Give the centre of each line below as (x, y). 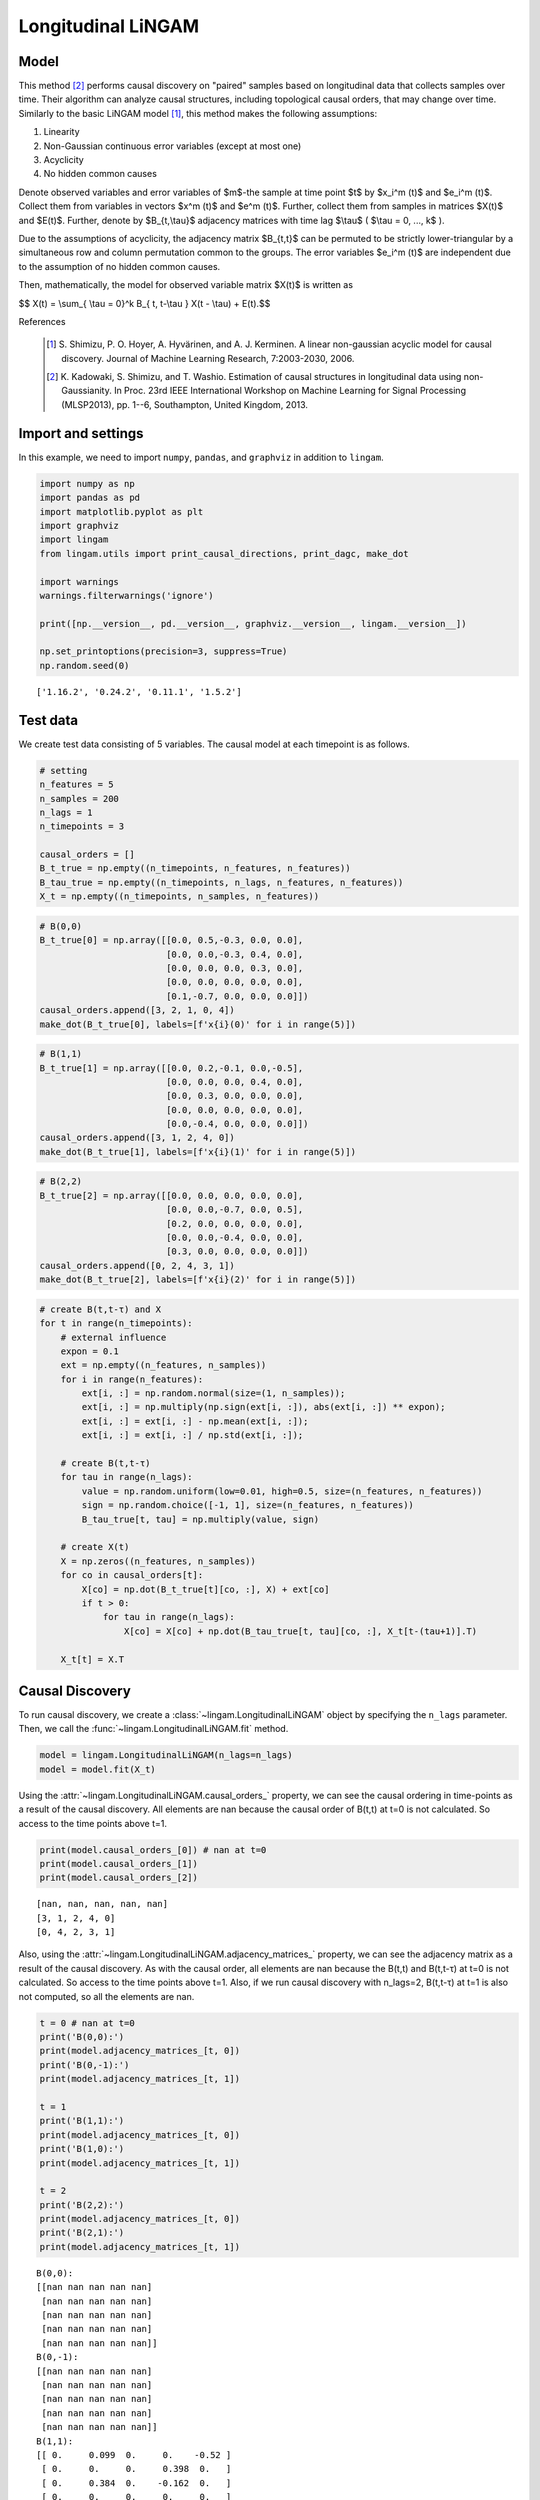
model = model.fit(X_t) (98, 1769)
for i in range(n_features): (132, 1379)
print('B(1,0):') (82, 2149)
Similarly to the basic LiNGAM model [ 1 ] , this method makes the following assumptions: (198, 113)
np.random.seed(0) (84, 665)
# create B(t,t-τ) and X (100, 1309)
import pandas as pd (89, 498)
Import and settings (81, 433)
